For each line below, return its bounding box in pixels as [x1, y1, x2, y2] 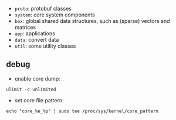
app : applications [14, 30, 56, 37]
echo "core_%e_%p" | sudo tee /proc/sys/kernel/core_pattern [6, 108, 159, 114]
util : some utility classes [14, 42, 76, 49]
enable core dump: [14, 75, 60, 82]
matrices [14, 24, 36, 31]
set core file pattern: [14, 96, 65, 104]
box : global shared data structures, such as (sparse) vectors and [14, 18, 170, 24]
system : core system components [14, 11, 95, 18]
